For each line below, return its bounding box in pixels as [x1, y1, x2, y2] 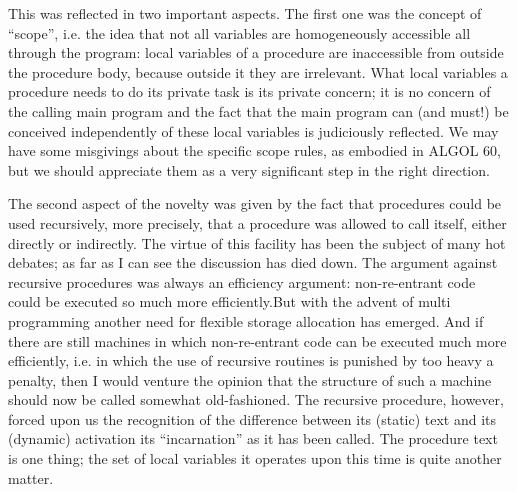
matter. [8, 467, 54, 488]
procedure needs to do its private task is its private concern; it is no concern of [8, 81, 491, 102]
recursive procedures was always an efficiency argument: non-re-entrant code [8, 271, 476, 292]
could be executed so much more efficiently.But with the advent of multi [8, 291, 451, 312]
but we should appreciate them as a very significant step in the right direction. [8, 159, 490, 180]
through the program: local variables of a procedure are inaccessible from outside [8, 42, 504, 63]
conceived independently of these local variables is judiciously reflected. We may [8, 120, 499, 141]
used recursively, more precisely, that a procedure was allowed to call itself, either [8, 212, 507, 233]
